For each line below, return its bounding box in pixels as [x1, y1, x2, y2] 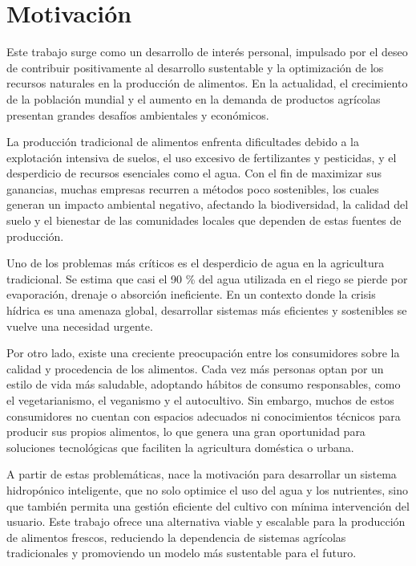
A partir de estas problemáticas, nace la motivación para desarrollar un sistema [6, 466, 397, 483]
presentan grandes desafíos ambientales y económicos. [6, 106, 269, 123]
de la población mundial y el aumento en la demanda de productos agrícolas [6, 90, 381, 107]
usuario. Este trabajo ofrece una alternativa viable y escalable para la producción [6, 513, 406, 530]
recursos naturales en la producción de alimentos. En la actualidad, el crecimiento [6, 75, 408, 92]
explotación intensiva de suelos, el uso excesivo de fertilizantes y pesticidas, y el [6, 149, 397, 165]
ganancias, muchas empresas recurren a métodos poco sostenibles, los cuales [6, 180, 379, 197]
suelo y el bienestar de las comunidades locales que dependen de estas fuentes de [6, 212, 402, 229]
